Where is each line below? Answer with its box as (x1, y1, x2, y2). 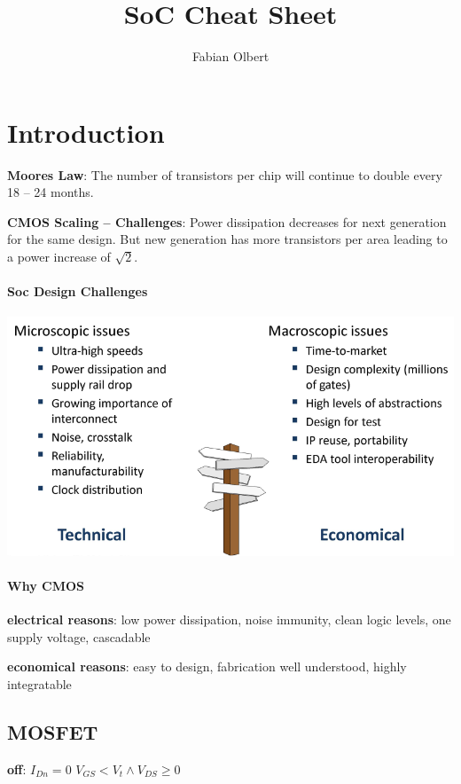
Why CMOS (7, 576, 84, 595)
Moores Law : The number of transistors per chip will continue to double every (7, 165, 442, 184)
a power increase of (7, 247, 111, 266)
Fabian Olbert (191, 47, 270, 66)
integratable (7, 675, 72, 694)
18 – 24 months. (7, 183, 94, 201)
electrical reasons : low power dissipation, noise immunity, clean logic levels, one (7, 610, 451, 629)
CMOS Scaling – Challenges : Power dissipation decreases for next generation (7, 212, 447, 231)
